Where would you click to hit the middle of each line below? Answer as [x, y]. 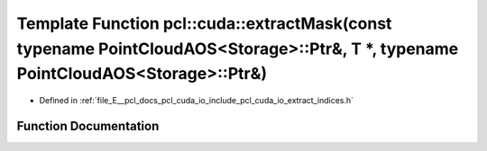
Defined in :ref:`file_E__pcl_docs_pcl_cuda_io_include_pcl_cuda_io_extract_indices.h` [197, 101]
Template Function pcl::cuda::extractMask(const [204, 23]
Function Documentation [88, 126]
